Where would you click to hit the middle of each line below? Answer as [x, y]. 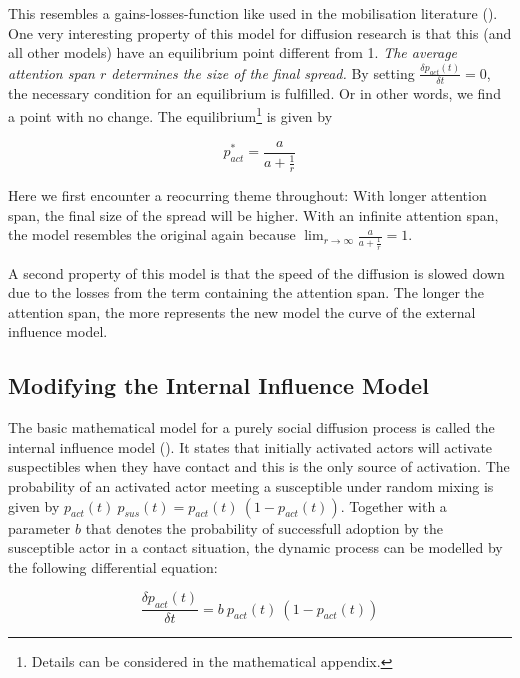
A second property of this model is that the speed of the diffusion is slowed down [256, 272]
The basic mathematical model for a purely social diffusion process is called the [251, 427]
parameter [39, 527]
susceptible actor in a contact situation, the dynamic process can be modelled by [255, 547]
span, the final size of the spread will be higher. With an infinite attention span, [253, 214]
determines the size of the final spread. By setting [263, 72]
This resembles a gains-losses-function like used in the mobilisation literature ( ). [253, 13]
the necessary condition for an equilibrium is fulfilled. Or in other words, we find [254, 92]
